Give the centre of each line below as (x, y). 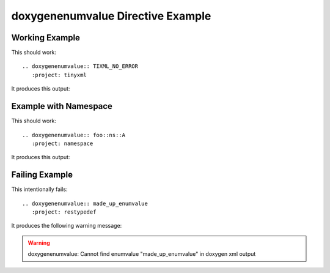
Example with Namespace (62, 106)
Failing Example (42, 175)
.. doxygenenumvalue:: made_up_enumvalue (85, 203)
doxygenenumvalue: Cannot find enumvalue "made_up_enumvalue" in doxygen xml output (142, 254)
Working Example (46, 38)
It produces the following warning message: (67, 226)
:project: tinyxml (59, 75)
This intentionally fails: (39, 189)
